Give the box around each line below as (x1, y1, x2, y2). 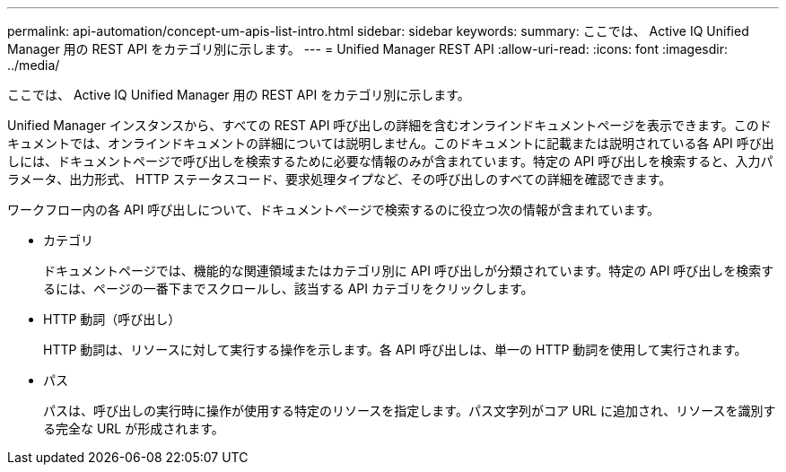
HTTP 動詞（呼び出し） (43, 311, 181, 327)
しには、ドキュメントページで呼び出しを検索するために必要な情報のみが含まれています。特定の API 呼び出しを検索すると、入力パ (7, 153, 773, 169)
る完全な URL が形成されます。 (43, 421, 224, 436)
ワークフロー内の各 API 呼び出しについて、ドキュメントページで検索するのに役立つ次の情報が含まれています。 (7, 202, 660, 217)
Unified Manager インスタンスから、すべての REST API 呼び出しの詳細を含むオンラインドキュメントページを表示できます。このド (7, 118, 772, 133)
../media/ (7, 57, 60, 73)
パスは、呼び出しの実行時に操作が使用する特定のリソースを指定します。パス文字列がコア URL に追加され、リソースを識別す (43, 403, 776, 418)
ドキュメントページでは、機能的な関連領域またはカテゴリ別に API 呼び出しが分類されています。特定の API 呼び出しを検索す (43, 263, 774, 278)
